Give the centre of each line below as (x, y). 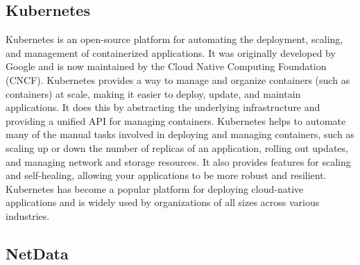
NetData (37, 253)
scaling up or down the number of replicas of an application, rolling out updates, (177, 147)
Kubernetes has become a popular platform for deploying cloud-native (155, 188)
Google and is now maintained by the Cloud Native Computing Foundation (166, 66)
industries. (28, 215)
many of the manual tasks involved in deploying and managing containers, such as (180, 134)
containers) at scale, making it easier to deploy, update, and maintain (153, 93)
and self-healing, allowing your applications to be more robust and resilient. (166, 175)
